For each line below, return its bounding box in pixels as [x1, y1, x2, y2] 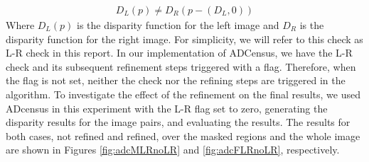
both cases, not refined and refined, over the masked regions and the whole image [6, 128, 360, 143]
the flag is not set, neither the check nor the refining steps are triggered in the [6, 73, 346, 88]
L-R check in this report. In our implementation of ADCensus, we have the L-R [6, 45, 353, 60]
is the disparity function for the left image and [76, 18, 279, 33]
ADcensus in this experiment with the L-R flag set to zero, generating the [6, 100, 328, 115]
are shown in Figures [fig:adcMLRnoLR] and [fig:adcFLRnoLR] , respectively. [6, 142, 340, 157]
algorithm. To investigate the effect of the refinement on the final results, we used [6, 87, 360, 101]
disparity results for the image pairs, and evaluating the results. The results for [6, 115, 351, 129]
